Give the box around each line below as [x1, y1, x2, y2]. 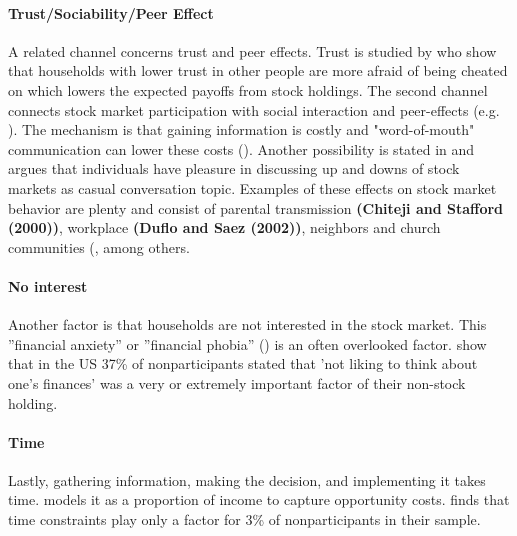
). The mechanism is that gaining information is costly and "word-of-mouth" [8, 119, 475, 140]
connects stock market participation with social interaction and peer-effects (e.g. [8, 99, 500, 120]
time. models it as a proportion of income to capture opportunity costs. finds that [8, 489, 510, 510]
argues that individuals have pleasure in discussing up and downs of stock [8, 158, 460, 179]
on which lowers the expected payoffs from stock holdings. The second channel [8, 79, 488, 100]
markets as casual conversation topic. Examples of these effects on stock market [8, 177, 497, 198]
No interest [8, 275, 88, 296]
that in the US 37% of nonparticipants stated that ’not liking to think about [8, 353, 478, 374]
